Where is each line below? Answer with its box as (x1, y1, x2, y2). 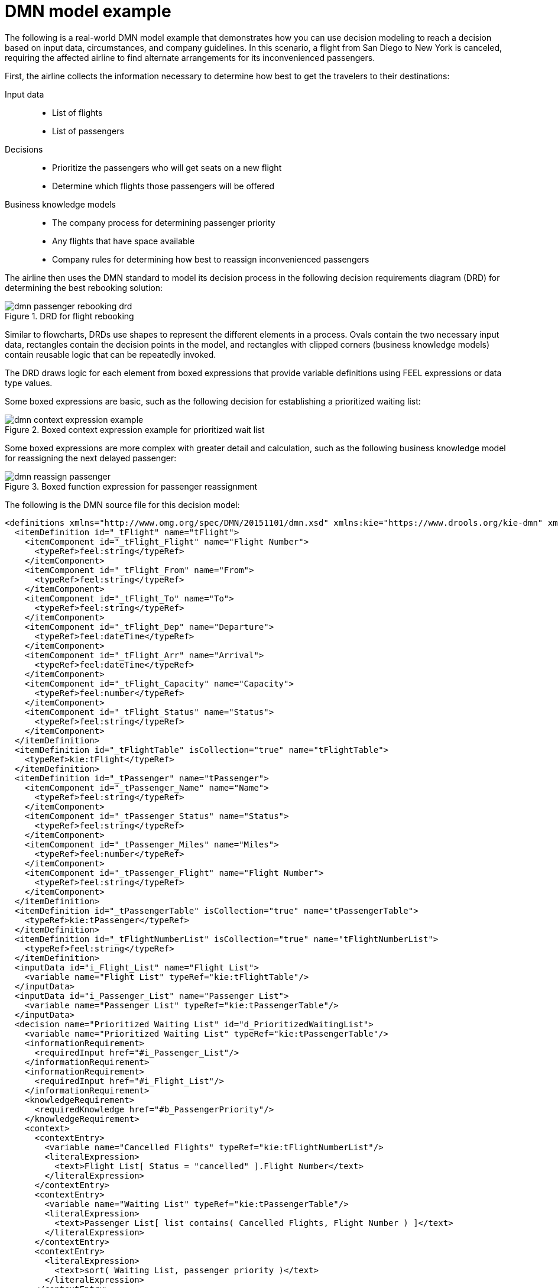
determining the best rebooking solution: (5, 282, 163, 293)
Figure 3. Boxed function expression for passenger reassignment (5, 481, 258, 491)
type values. (5, 377, 53, 388)
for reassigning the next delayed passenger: (5, 452, 177, 463)
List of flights (52, 107, 103, 118)
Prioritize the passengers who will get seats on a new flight (52, 162, 282, 173)
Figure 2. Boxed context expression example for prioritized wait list (5, 424, 265, 435)
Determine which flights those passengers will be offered (52, 180, 275, 191)
